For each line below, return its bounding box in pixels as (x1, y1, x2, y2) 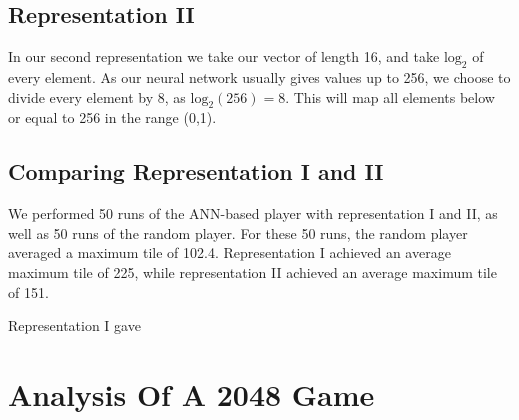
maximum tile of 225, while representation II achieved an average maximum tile (8, 261, 497, 282)
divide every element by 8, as (8, 86, 186, 107)
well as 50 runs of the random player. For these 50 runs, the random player (8, 222, 468, 243)
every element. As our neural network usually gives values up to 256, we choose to (8, 67, 511, 87)
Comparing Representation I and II (8, 156, 384, 187)
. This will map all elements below (285, 86, 495, 107)
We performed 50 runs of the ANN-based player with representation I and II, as (8, 203, 498, 224)
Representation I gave (8, 315, 141, 336)
